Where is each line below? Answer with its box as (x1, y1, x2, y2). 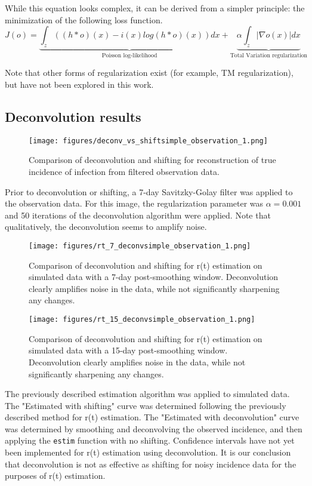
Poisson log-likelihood (101, 52, 157, 59)
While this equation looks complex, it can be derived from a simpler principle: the (5, 2, 305, 14)
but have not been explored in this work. (5, 78, 154, 91)
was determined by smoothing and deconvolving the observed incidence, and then (5, 422, 302, 435)
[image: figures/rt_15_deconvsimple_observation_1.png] (29, 315, 255, 324)
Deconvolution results (5, 107, 141, 125)
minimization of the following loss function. (5, 13, 163, 26)
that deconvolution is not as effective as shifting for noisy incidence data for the (5, 457, 296, 470)
